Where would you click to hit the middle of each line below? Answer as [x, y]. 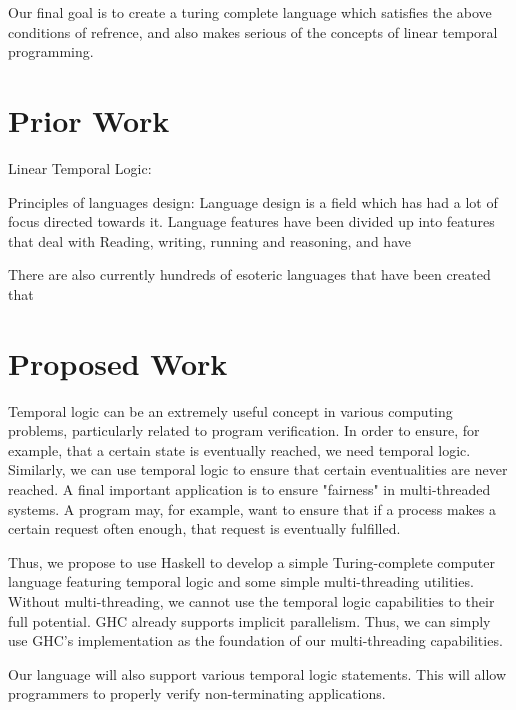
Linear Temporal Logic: [80, 167]
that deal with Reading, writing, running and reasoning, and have [209, 240]
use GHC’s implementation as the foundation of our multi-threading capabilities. [255, 640]
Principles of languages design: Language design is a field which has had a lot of [253, 201]
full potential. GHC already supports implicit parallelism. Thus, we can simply [249, 620]
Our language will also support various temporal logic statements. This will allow [257, 673]
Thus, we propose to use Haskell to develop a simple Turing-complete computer [251, 561]
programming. [51, 51]
